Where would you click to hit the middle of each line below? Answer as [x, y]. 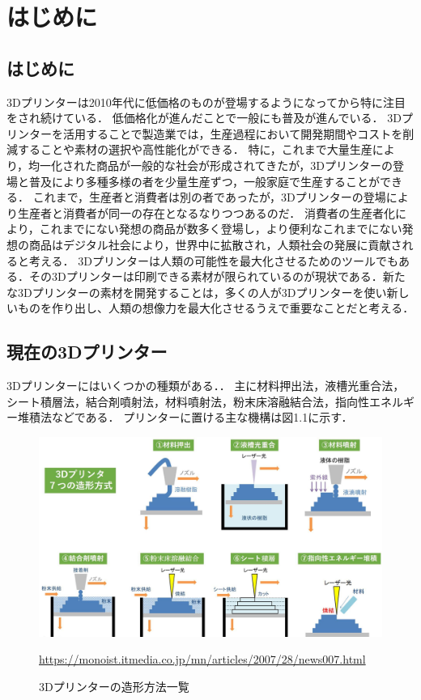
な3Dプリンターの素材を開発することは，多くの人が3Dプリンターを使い [197, 292]
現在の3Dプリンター [87, 352]
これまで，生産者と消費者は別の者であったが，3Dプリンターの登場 [209, 197]
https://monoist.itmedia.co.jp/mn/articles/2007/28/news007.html [202, 659]
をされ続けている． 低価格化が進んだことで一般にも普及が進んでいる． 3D [204, 118]
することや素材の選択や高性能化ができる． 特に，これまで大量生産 [195, 149]
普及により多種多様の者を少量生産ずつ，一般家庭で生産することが [204, 181]
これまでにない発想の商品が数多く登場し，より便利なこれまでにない [221, 229]
